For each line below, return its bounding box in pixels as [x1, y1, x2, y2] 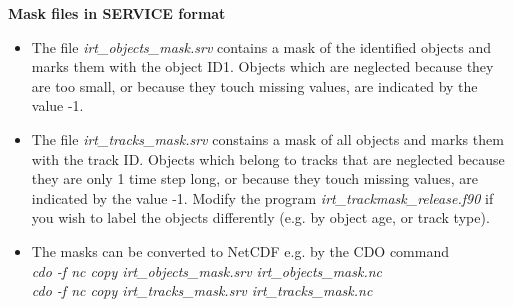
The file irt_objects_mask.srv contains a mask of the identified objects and [31, 36, 492, 57]
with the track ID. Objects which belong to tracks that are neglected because [31, 148, 505, 169]
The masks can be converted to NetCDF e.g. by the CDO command [31, 240, 450, 261]
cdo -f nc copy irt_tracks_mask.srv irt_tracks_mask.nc [31, 280, 373, 301]
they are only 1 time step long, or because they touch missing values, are [31, 168, 478, 189]
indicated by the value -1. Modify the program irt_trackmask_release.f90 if [31, 187, 494, 208]
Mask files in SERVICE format [8, 3, 226, 23]
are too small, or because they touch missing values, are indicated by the [31, 75, 478, 96]
